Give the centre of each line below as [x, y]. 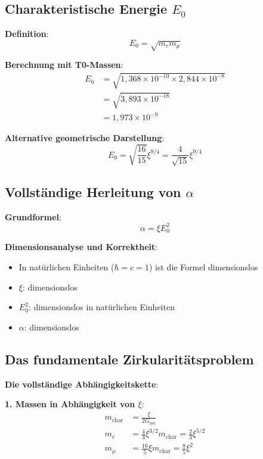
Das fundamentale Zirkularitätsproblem [129, 359]
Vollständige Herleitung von [93, 192]
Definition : [27, 34]
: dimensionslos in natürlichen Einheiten [101, 307]
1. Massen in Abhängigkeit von [70, 404]
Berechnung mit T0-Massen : [64, 65]
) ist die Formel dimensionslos [203, 267]
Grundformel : [33, 216]
